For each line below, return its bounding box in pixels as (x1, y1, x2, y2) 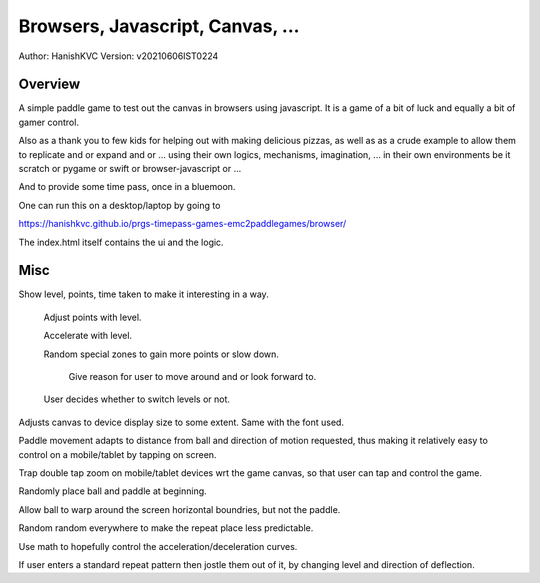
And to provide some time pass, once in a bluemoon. (18, 181, 236, 193)
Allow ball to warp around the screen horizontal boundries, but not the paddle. (18, 503, 341, 515)
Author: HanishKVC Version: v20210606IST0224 (18, 50, 219, 62)
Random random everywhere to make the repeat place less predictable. (18, 522, 314, 534)
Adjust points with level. (43, 311, 142, 323)
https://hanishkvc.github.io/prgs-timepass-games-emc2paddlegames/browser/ (18, 218, 347, 230)
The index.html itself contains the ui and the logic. (18, 236, 224, 248)
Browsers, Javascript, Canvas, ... (18, 15, 300, 37)
